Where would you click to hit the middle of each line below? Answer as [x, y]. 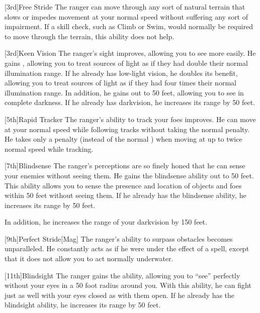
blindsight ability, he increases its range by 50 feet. [83, 305]
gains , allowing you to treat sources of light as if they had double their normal [126, 63]
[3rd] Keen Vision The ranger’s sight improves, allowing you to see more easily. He [130, 53]
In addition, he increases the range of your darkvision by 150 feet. [106, 222]
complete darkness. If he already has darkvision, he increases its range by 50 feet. [130, 102]
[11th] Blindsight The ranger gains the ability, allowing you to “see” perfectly [122, 275]
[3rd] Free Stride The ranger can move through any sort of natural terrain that [125, 7]
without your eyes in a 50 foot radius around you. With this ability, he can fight [128, 285]
